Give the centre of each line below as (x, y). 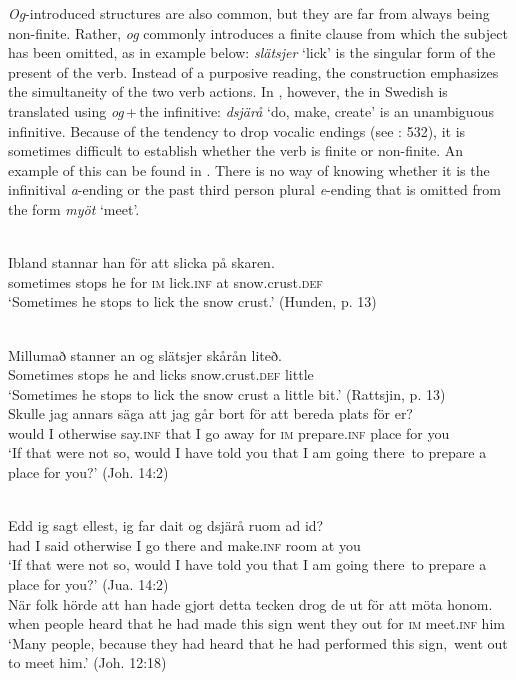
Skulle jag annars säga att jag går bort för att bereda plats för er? (210, 413)
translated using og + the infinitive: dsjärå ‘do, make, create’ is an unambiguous (251, 110)
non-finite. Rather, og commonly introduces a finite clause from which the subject (258, 32)
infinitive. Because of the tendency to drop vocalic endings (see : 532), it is (237, 130)
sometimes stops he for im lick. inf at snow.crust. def (165, 281)
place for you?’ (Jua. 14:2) (88, 584)
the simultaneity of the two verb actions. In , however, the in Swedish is (228, 91)
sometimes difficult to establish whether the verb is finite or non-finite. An (236, 150)
